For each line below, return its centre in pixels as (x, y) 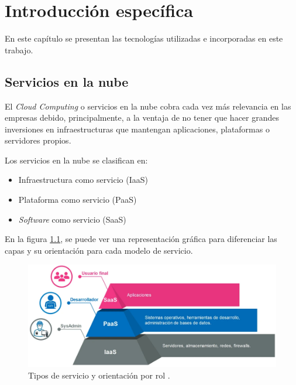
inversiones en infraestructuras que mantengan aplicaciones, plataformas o (137, 129)
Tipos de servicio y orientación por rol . (99, 375)
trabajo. (19, 50)
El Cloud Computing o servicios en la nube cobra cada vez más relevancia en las (148, 106)
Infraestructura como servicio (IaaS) (83, 180)
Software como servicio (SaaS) (72, 219)
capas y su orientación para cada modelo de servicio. (99, 250)
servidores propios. (38, 140)
